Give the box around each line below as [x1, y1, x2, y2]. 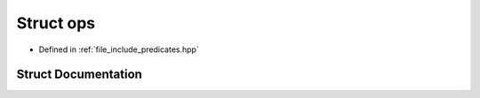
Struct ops [16, 13, 96, 33]
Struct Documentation [16, 67, 142, 82]
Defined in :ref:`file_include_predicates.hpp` [38, 44, 199, 55]
